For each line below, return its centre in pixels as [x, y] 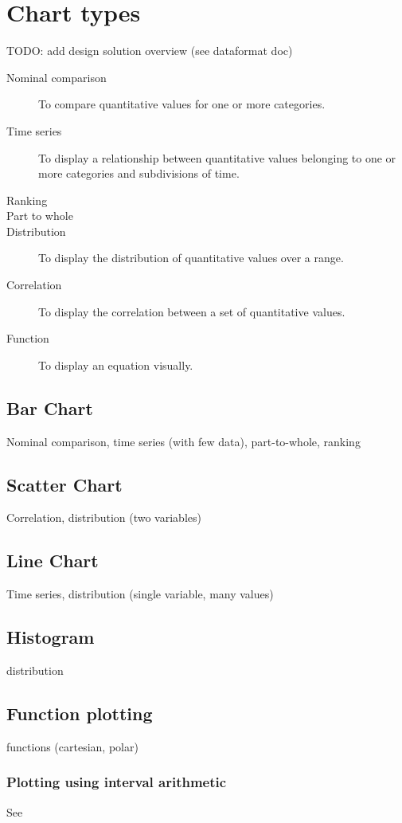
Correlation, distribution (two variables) [104, 517]
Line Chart [53, 560]
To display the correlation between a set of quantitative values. [192, 311]
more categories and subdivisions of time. [139, 173]
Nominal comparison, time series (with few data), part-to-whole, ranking [183, 441]
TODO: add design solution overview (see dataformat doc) [150, 51]
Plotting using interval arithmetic [117, 782]
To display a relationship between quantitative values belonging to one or [217, 157]
